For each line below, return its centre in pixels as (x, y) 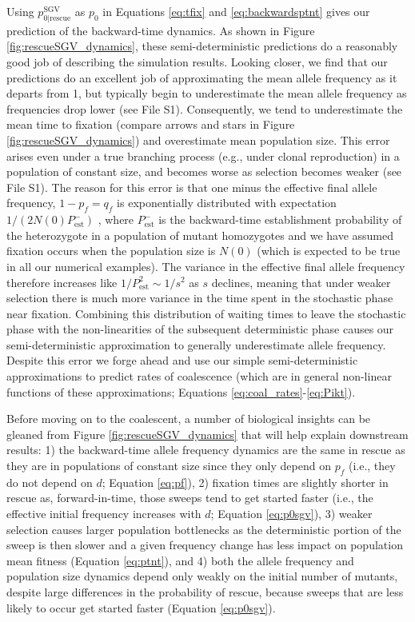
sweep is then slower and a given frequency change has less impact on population (205, 545)
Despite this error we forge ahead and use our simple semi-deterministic (182, 360)
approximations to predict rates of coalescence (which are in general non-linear (199, 376)
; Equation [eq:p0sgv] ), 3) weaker (291, 514)
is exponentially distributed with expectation (227, 203)
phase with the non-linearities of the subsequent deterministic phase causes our (200, 329)
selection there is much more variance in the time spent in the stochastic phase (200, 298)
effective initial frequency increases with (104, 514)
